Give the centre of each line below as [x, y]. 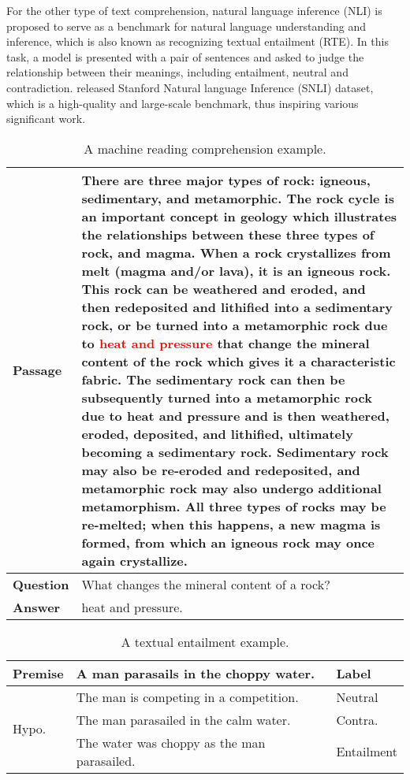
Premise [38, 673]
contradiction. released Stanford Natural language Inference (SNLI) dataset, [190, 87]
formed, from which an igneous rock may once [228, 542]
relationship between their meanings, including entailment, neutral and [177, 72]
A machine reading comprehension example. [205, 148]
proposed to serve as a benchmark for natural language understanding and [186, 26]
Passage [37, 370]
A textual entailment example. [205, 641]
